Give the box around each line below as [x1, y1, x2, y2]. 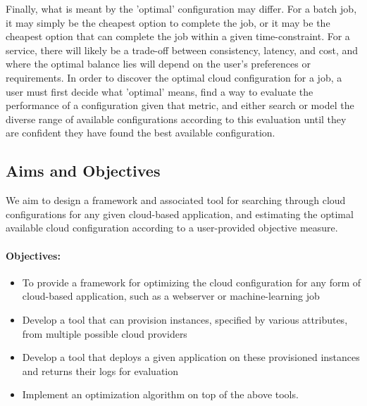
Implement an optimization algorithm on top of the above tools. [22, 387, 299, 402]
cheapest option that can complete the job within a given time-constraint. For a [6, 29, 350, 44]
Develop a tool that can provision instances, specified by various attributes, [22, 312, 348, 326]
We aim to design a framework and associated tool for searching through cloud [6, 193, 346, 208]
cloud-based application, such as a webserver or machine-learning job [22, 288, 320, 303]
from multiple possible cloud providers [22, 326, 187, 341]
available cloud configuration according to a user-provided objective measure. [6, 220, 338, 235]
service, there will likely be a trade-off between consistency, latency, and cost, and [6, 42, 359, 57]
